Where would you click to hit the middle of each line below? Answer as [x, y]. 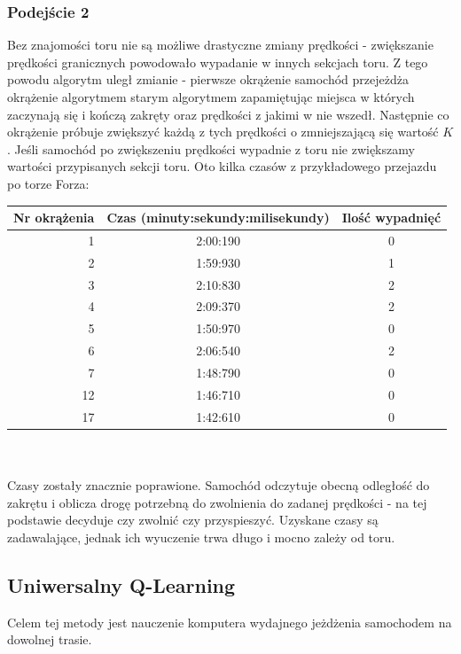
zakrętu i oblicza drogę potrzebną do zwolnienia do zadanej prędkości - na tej [217, 502]
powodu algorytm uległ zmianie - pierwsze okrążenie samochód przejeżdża [208, 79]
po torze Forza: [48, 183]
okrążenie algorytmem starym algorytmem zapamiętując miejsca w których [211, 97]
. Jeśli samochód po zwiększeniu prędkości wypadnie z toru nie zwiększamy [211, 148]
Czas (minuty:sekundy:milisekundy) [218, 218]
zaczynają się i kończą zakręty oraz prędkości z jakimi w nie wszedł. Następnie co [228, 114]
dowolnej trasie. [50, 639]
